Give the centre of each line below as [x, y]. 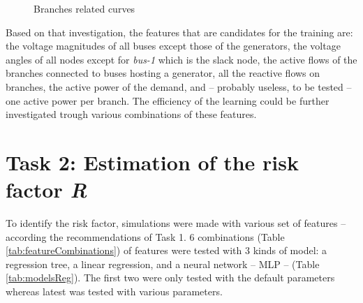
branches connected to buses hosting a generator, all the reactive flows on [163, 73]
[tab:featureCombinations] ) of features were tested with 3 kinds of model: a [166, 250]
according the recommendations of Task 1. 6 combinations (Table [145, 236]
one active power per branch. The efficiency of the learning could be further [168, 100]
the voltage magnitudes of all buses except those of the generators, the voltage [173, 46]
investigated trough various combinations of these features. [131, 114]
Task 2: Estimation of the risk [152, 162]
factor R [46, 190]
